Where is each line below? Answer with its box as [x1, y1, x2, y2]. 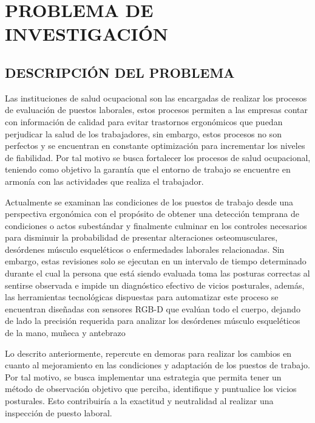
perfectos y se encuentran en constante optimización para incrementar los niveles [5, 139, 305, 152]
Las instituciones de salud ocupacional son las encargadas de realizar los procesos [5, 91, 307, 104]
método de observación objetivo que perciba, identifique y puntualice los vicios [5, 382, 297, 395]
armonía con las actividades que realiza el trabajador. [5, 174, 204, 187]
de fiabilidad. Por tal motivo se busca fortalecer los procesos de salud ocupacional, [5, 151, 311, 163]
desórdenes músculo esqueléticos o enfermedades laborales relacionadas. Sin [5, 242, 285, 255]
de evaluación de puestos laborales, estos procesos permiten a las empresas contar [5, 103, 308, 116]
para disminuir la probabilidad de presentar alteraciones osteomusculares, [5, 231, 278, 244]
